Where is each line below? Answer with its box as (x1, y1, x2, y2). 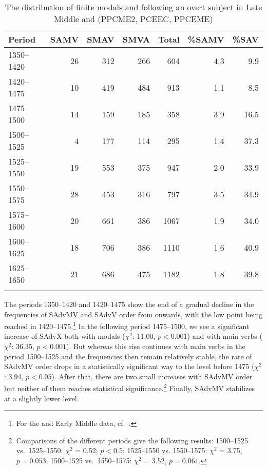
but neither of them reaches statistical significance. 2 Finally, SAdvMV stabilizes (4, 381, 255, 394)
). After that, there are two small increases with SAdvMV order (51, 371, 253, 381)
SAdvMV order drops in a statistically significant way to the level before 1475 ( (4, 361, 255, 372)
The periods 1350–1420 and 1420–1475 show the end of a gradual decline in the (4, 299, 254, 309)
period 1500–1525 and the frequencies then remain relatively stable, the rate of (4, 351, 252, 361)
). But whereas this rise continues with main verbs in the (66, 341, 245, 352)
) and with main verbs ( (187, 331, 262, 341)
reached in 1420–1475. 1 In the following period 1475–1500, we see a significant (4, 319, 250, 331)
